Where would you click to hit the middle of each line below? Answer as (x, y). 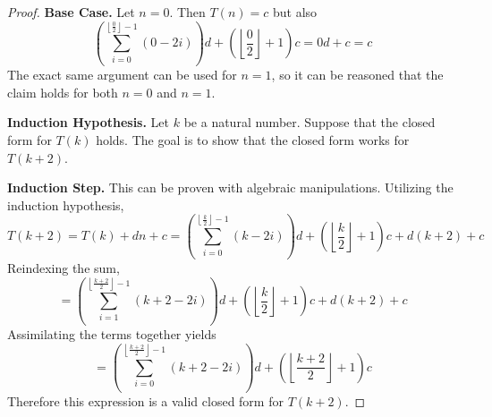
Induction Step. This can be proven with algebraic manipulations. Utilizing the (230, 187)
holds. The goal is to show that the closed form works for (253, 140)
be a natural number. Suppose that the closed (310, 122)
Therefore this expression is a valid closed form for (145, 400)
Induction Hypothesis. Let (89, 122)
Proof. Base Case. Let (71, 12)
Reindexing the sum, (64, 268)
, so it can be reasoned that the (357, 75)
